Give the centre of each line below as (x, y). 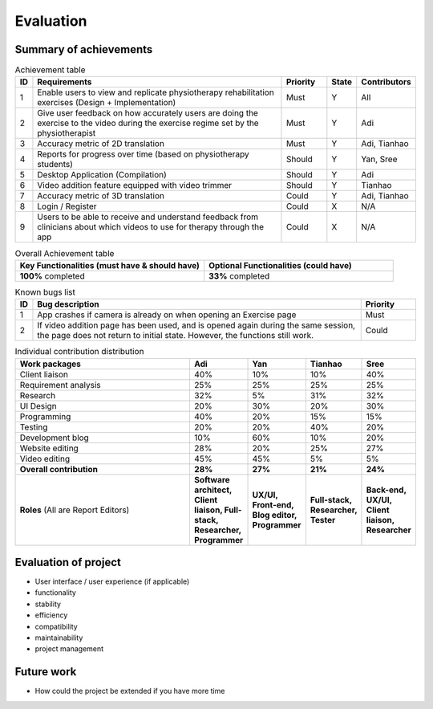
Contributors (386, 82)
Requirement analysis (61, 385)
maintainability (59, 638)
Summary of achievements (84, 49)
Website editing (49, 448)
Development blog (55, 438)
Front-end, (273, 504)
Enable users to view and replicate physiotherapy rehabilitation (156, 92)
